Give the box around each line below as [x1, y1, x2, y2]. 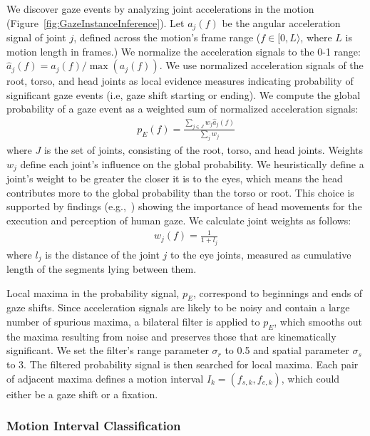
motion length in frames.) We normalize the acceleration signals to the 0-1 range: [6, 43, 361, 58]
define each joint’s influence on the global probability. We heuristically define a [20, 156, 364, 171]
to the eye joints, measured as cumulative [170, 246, 351, 261]
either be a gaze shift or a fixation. [6, 386, 158, 401]
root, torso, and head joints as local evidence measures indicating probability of [6, 73, 354, 88]
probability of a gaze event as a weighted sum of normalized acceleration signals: [6, 101, 359, 116]
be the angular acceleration [222, 15, 341, 30]
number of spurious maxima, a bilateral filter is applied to [6, 314, 260, 329]
